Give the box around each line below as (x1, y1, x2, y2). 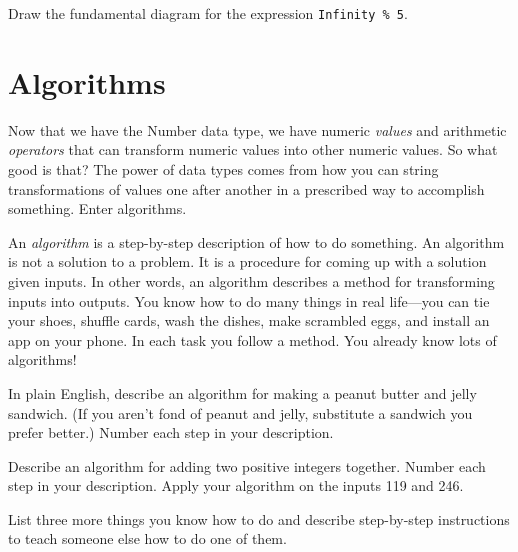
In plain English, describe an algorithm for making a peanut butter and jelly (8, 382, 477, 403)
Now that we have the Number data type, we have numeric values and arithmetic (8, 119, 507, 140)
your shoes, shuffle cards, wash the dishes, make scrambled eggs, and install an (8, 310, 490, 331)
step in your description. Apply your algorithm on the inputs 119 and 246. (8, 475, 464, 496)
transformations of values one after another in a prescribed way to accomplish (8, 178, 485, 199)
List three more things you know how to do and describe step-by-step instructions (8, 508, 510, 529)
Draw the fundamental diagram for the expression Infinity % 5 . (8, 3, 408, 23)
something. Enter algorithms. (8, 198, 187, 219)
